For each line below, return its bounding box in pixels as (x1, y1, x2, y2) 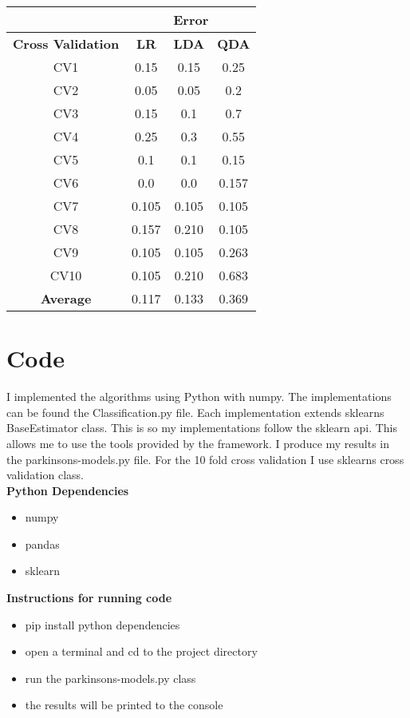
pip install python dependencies (25, 616, 180, 633)
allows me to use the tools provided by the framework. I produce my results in (6, 434, 390, 451)
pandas (25, 535, 60, 552)
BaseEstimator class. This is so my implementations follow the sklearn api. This (6, 419, 398, 436)
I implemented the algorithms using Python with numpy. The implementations (6, 388, 392, 405)
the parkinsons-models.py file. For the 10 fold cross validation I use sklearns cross (6, 450, 404, 467)
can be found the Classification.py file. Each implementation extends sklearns (6, 403, 384, 420)
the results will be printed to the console (25, 696, 223, 713)
